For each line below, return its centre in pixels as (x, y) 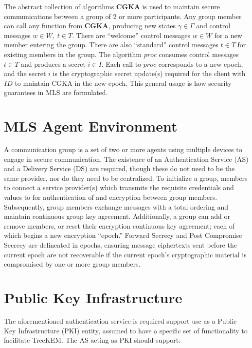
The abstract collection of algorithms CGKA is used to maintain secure (112, 6)
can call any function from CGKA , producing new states (90, 26)
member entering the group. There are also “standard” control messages (111, 45)
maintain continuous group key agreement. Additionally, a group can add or (117, 216)
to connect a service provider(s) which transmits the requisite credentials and (119, 187)
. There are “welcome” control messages (131, 35)
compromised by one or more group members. (72, 264)
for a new (228, 35)
